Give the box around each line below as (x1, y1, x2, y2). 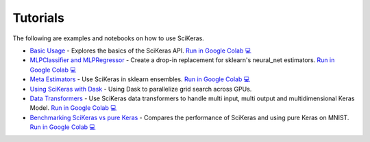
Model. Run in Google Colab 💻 (29, 104, 117, 112)
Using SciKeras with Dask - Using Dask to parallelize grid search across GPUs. (29, 85, 252, 93)
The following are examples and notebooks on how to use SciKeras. (12, 34, 205, 42)
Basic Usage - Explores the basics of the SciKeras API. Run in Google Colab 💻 (29, 46, 251, 55)
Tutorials (12, 10, 64, 25)
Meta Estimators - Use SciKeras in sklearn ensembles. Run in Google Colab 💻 (29, 75, 250, 83)
